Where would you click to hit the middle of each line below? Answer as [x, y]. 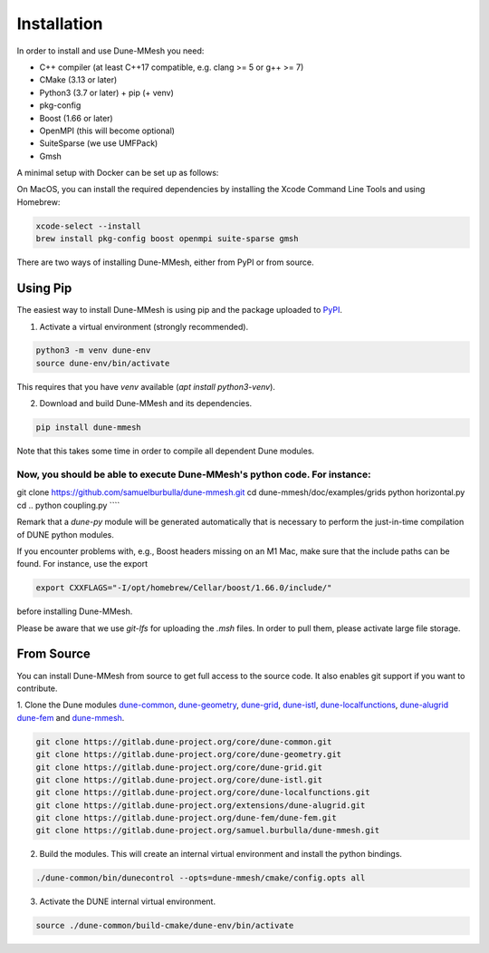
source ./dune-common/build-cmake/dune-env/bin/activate [165, 926]
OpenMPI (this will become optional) [107, 131]
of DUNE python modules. [66, 534]
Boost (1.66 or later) [76, 118]
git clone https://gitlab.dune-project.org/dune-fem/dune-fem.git [186, 818]
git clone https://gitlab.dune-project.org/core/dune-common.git [184, 742]
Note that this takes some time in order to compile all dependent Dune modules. [166, 451]
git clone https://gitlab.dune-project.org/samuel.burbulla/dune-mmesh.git [208, 831]
